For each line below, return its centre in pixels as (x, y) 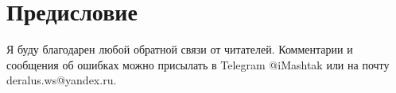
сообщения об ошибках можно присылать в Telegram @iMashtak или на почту (198, 64)
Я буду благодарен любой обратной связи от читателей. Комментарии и (180, 49)
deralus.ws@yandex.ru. (62, 80)
